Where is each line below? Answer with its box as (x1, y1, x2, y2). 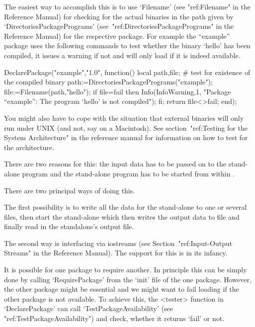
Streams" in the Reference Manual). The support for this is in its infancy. (4, 247, 228, 258)
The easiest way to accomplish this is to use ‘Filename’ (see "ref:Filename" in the (4, 1, 251, 11)
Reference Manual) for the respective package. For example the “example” (4, 30, 230, 41)
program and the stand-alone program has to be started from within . (22, 168, 235, 178)
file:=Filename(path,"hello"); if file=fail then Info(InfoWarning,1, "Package (4, 86, 231, 96)
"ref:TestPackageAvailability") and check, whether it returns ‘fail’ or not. (4, 313, 225, 324)
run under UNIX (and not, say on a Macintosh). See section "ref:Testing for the (4, 122, 248, 133)
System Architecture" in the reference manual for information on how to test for (4, 132, 248, 143)
